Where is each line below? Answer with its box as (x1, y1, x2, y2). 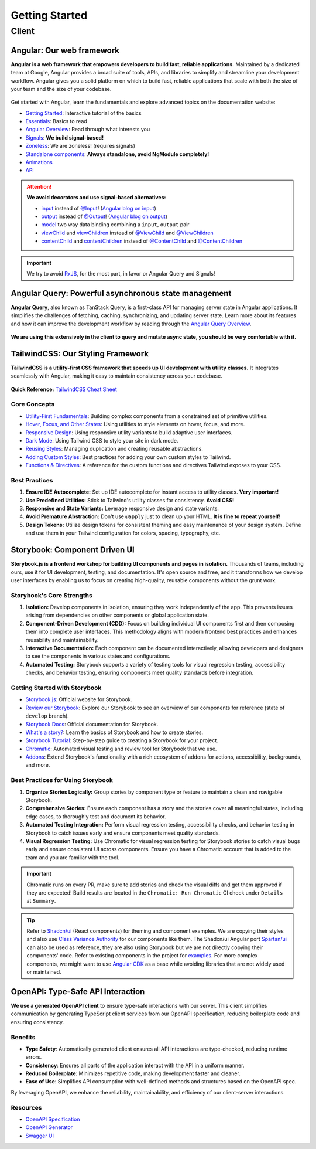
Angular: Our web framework (11, 45, 120, 55)
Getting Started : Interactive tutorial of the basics (25, 109, 142, 117)
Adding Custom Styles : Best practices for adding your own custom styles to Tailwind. (25, 453, 231, 460)
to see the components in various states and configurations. (25, 652, 171, 660)
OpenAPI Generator (25, 1124, 73, 1131)
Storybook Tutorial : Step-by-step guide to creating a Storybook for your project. (25, 737, 219, 744)
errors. (25, 1053, 42, 1060)
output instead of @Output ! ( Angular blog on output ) (41, 213, 168, 220)
